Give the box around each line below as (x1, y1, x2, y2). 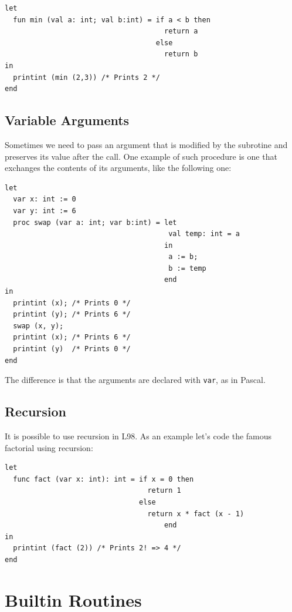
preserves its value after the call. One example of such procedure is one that (5, 150, 277, 162)
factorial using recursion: (5, 441, 93, 453)
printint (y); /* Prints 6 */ (13, 310, 131, 319)
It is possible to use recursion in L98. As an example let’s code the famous (5, 430, 272, 442)
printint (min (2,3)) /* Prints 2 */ (13, 73, 160, 82)
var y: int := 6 (13, 206, 76, 215)
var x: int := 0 (13, 195, 76, 204)
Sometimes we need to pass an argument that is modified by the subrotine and (5, 138, 288, 150)
